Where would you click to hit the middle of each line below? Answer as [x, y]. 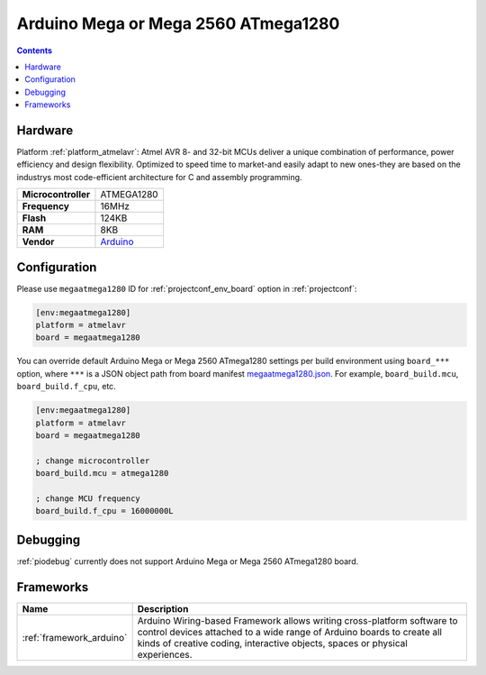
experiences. [165, 654]
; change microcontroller [93, 461]
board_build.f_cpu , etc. [66, 387]
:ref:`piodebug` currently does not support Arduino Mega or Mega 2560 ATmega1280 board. [188, 561]
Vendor [38, 242]
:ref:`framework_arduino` [75, 637]
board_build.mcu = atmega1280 [102, 474]
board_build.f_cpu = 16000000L [105, 511]
